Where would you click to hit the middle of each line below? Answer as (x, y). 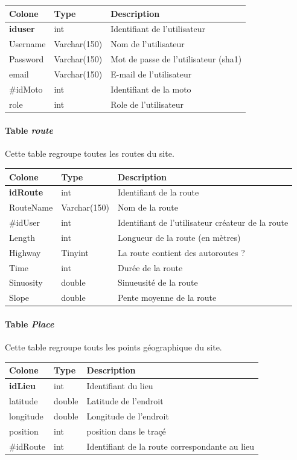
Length (22, 237)
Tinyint (75, 252)
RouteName (31, 207)
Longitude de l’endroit (128, 416)
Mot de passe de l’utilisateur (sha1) (176, 59)
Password (27, 59)
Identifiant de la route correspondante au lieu (171, 446)
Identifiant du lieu (120, 386)
